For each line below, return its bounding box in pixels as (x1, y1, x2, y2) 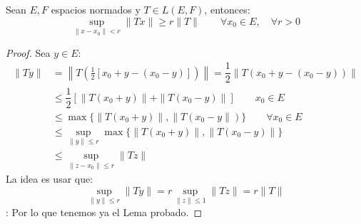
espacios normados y (51, 2, 141, 16)
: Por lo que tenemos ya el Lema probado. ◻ (6, 204, 203, 219)
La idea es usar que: (6, 171, 93, 186)
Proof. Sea (6, 45, 51, 60)
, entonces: (204, 2, 250, 16)
